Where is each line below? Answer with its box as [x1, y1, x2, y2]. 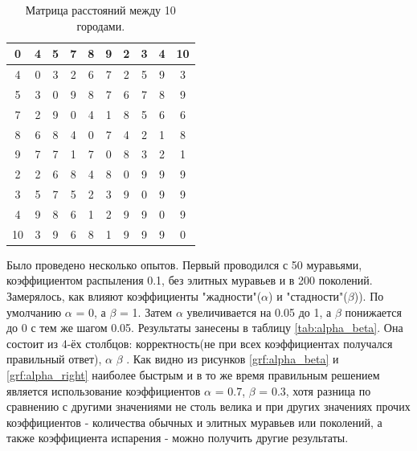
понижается [345, 303, 403, 320]
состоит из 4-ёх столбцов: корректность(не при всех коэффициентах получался [6, 334, 393, 351]
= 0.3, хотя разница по [259, 382, 371, 399]
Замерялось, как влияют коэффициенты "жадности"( [6, 288, 262, 305]
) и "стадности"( [268, 288, 348, 305]
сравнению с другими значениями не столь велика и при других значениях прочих [6, 398, 411, 415]
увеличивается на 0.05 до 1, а [186, 303, 332, 320]
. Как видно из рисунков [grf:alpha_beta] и [126, 351, 339, 367]
